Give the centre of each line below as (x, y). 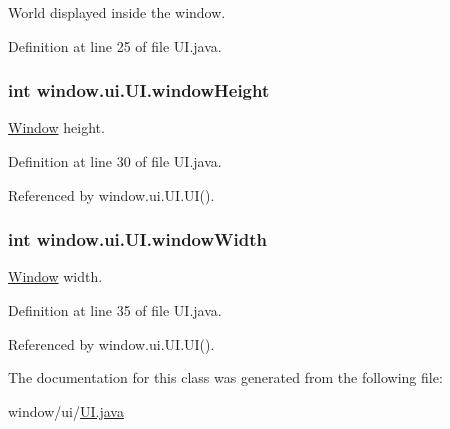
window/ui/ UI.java (66, 410)
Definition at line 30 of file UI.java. (115, 161)
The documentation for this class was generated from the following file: (225, 377)
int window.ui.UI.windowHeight (139, 90)
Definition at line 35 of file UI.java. (115, 310)
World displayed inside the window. (117, 12)
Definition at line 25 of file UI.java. (115, 45)
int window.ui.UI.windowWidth (137, 239)
